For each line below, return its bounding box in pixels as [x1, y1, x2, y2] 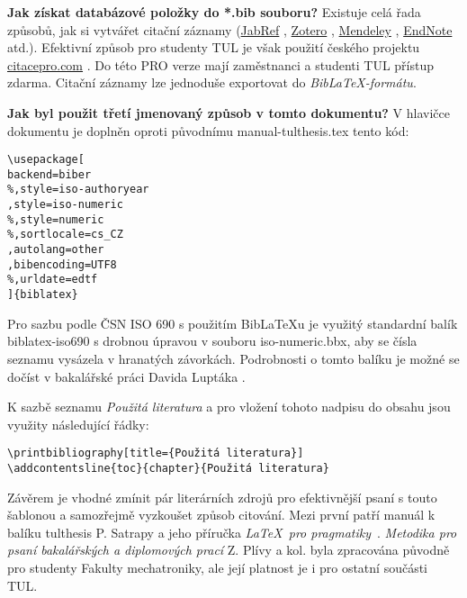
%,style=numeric [7, 213, 104, 226]
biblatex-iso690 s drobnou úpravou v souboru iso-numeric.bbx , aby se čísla [7, 331, 418, 350]
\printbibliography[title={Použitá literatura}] [7, 447, 304, 460]
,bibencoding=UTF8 [7, 258, 117, 271]
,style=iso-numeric [7, 198, 123, 212]
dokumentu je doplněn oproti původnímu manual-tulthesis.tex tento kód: [7, 121, 409, 140]
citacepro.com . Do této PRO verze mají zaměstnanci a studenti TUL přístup [7, 55, 434, 74]
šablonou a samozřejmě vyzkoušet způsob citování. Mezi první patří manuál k [7, 505, 436, 524]
